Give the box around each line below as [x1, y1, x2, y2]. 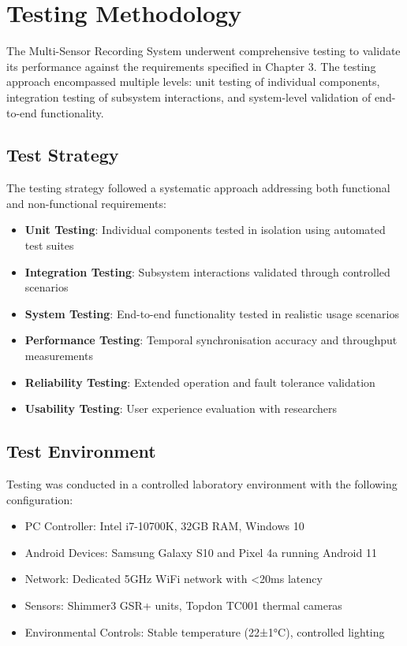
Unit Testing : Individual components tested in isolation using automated [24, 221, 386, 238]
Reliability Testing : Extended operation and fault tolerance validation [24, 373, 375, 390]
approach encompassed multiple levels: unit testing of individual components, [6, 73, 380, 90]
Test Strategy [6, 143, 119, 167]
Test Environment [6, 439, 156, 463]
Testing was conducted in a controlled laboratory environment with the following [6, 476, 398, 492]
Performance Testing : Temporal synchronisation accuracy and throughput [24, 332, 398, 348]
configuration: [6, 491, 73, 507]
